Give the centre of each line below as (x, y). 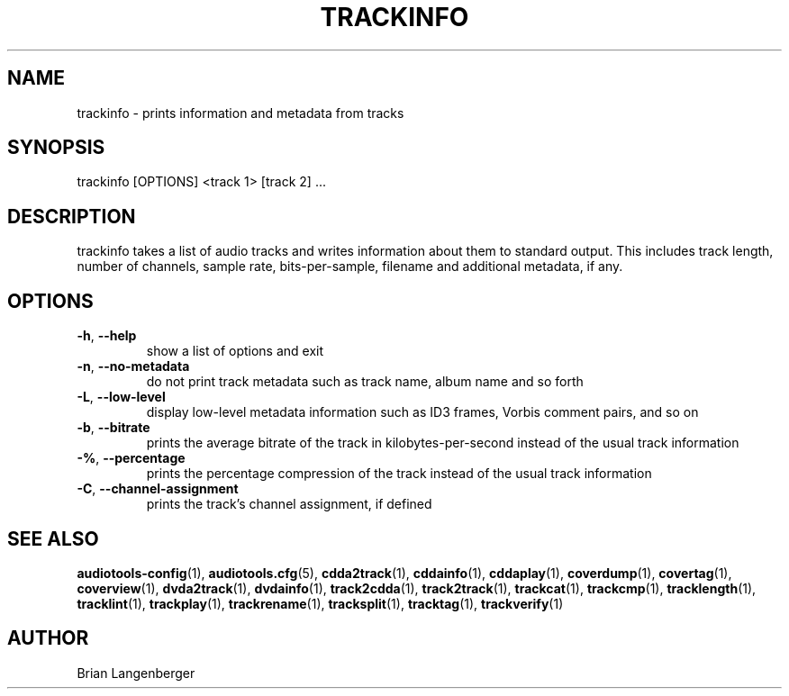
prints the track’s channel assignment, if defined (289, 504)
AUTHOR (48, 638)
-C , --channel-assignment (158, 489)
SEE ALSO (53, 538)
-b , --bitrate (113, 428)
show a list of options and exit (235, 351)
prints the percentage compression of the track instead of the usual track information (399, 474)
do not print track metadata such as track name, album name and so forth (365, 382)
